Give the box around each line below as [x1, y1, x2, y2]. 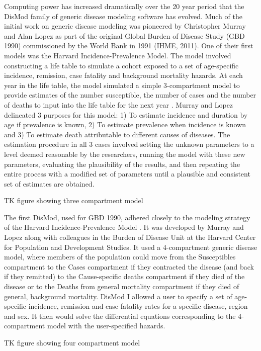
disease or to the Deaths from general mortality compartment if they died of [4, 281, 239, 292]
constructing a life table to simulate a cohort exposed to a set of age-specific [4, 60, 239, 70]
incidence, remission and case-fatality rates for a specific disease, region [28, 301, 248, 311]
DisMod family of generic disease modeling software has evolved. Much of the [4, 11, 242, 21]
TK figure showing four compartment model [4, 337, 140, 347]
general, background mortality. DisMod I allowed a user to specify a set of [4, 291, 232, 301]
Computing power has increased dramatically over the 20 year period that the [4, 1, 244, 11]
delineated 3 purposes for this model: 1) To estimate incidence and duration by [4, 109, 248, 120]
